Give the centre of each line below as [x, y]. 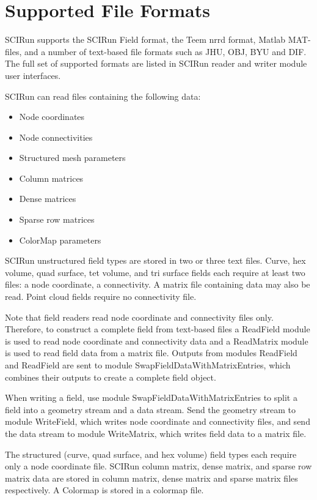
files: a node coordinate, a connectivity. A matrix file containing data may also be [158, 284]
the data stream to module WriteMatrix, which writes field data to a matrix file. [156, 433]
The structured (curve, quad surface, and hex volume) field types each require [151, 454]
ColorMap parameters [60, 240]
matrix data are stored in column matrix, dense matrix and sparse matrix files [151, 478]
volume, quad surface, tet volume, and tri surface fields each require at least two [155, 272]
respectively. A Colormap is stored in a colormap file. [104, 490]
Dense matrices [48, 199]
